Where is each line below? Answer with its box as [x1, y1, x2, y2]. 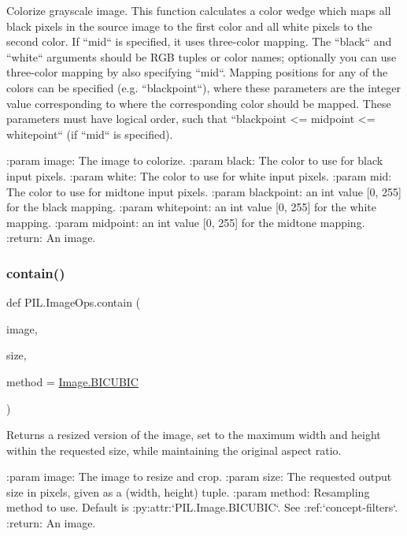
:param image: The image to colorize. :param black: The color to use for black [6, 152, 383, 169]
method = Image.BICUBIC [6, 373, 139, 389]
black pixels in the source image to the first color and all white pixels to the [6, 17, 372, 34]
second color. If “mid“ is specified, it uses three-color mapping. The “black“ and [6, 33, 392, 50]
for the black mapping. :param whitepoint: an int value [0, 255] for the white [6, 199, 376, 215]
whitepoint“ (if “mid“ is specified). [6, 125, 173, 142]
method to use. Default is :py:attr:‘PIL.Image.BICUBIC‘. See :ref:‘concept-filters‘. [6, 499, 398, 516]
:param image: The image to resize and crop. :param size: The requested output [6, 468, 392, 485]
